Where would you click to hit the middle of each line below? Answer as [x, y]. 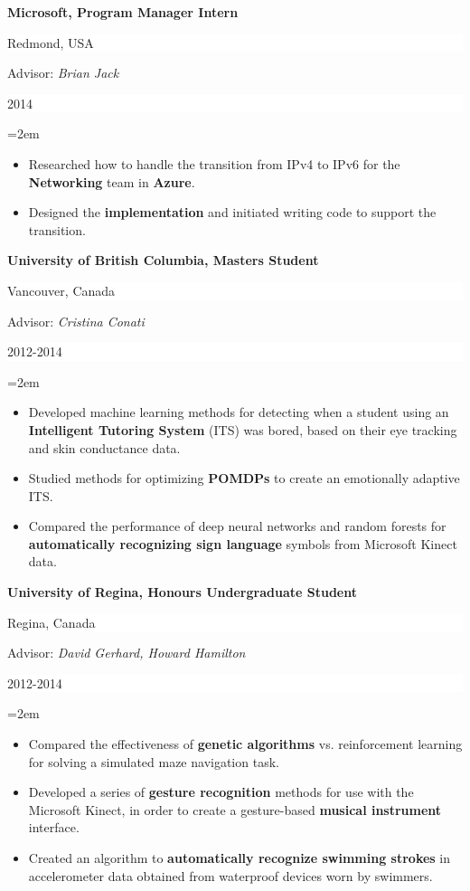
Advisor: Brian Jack [63, 73]
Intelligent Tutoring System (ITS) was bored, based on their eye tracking [243, 429]
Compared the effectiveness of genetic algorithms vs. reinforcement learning [245, 744]
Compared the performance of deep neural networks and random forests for [237, 526]
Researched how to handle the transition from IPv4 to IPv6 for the [214, 163]
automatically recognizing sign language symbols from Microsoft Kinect [243, 543]
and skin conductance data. [104, 447]
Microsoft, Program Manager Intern [123, 12]
